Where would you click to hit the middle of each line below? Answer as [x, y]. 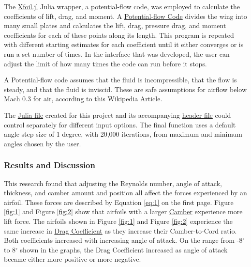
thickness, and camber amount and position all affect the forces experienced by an [125, 193]
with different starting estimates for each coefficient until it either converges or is [124, 44]
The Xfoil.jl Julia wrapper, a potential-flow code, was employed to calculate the [122, 6]
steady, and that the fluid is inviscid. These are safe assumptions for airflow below [125, 89]
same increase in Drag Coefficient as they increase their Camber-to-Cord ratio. [120, 230]
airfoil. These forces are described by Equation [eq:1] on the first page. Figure [119, 202]
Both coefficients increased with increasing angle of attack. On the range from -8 [123, 240]
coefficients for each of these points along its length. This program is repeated [119, 35]
